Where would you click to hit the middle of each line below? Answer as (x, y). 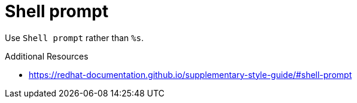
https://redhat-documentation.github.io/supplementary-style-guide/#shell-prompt (190, 74)
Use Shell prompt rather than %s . (74, 38)
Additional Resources (47, 56)
